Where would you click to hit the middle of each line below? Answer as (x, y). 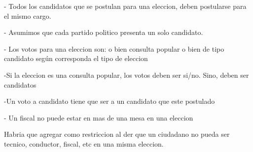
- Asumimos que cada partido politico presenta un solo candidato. (104, 32)
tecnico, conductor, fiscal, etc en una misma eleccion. (84, 143)
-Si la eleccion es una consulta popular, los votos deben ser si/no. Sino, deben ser (126, 75)
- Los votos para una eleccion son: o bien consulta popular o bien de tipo (114, 48)
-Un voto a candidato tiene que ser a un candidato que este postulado (109, 101)
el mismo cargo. (28, 15)
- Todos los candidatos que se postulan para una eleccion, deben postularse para (125, 6)
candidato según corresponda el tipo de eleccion (76, 58)
